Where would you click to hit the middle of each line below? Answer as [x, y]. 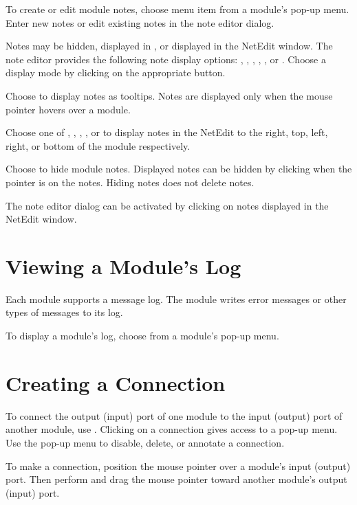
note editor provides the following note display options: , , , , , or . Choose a [166, 59]
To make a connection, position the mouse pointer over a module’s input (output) [178, 465]
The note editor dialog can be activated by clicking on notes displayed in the [167, 205]
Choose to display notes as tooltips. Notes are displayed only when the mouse [169, 95]
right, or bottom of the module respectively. [98, 145]
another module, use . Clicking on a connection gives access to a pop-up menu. [172, 429]
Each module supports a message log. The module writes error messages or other [176, 299]
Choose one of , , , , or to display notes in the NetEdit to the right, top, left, [167, 132]
